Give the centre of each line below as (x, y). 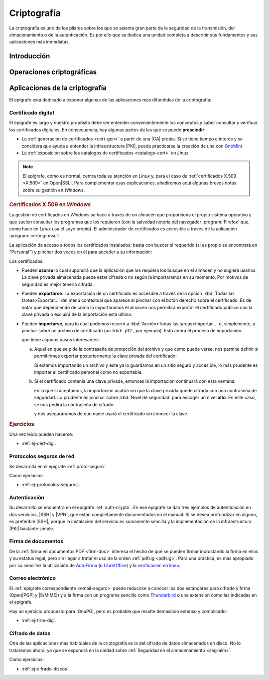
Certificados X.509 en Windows (50, 204)
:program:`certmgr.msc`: (34, 236)
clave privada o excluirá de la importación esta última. (77, 314)
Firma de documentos (36, 541)
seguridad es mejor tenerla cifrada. (58, 284)
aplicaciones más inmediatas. (40, 42)
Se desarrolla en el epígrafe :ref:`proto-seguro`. (58, 466)
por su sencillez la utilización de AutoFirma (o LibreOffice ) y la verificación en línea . (95, 565)
